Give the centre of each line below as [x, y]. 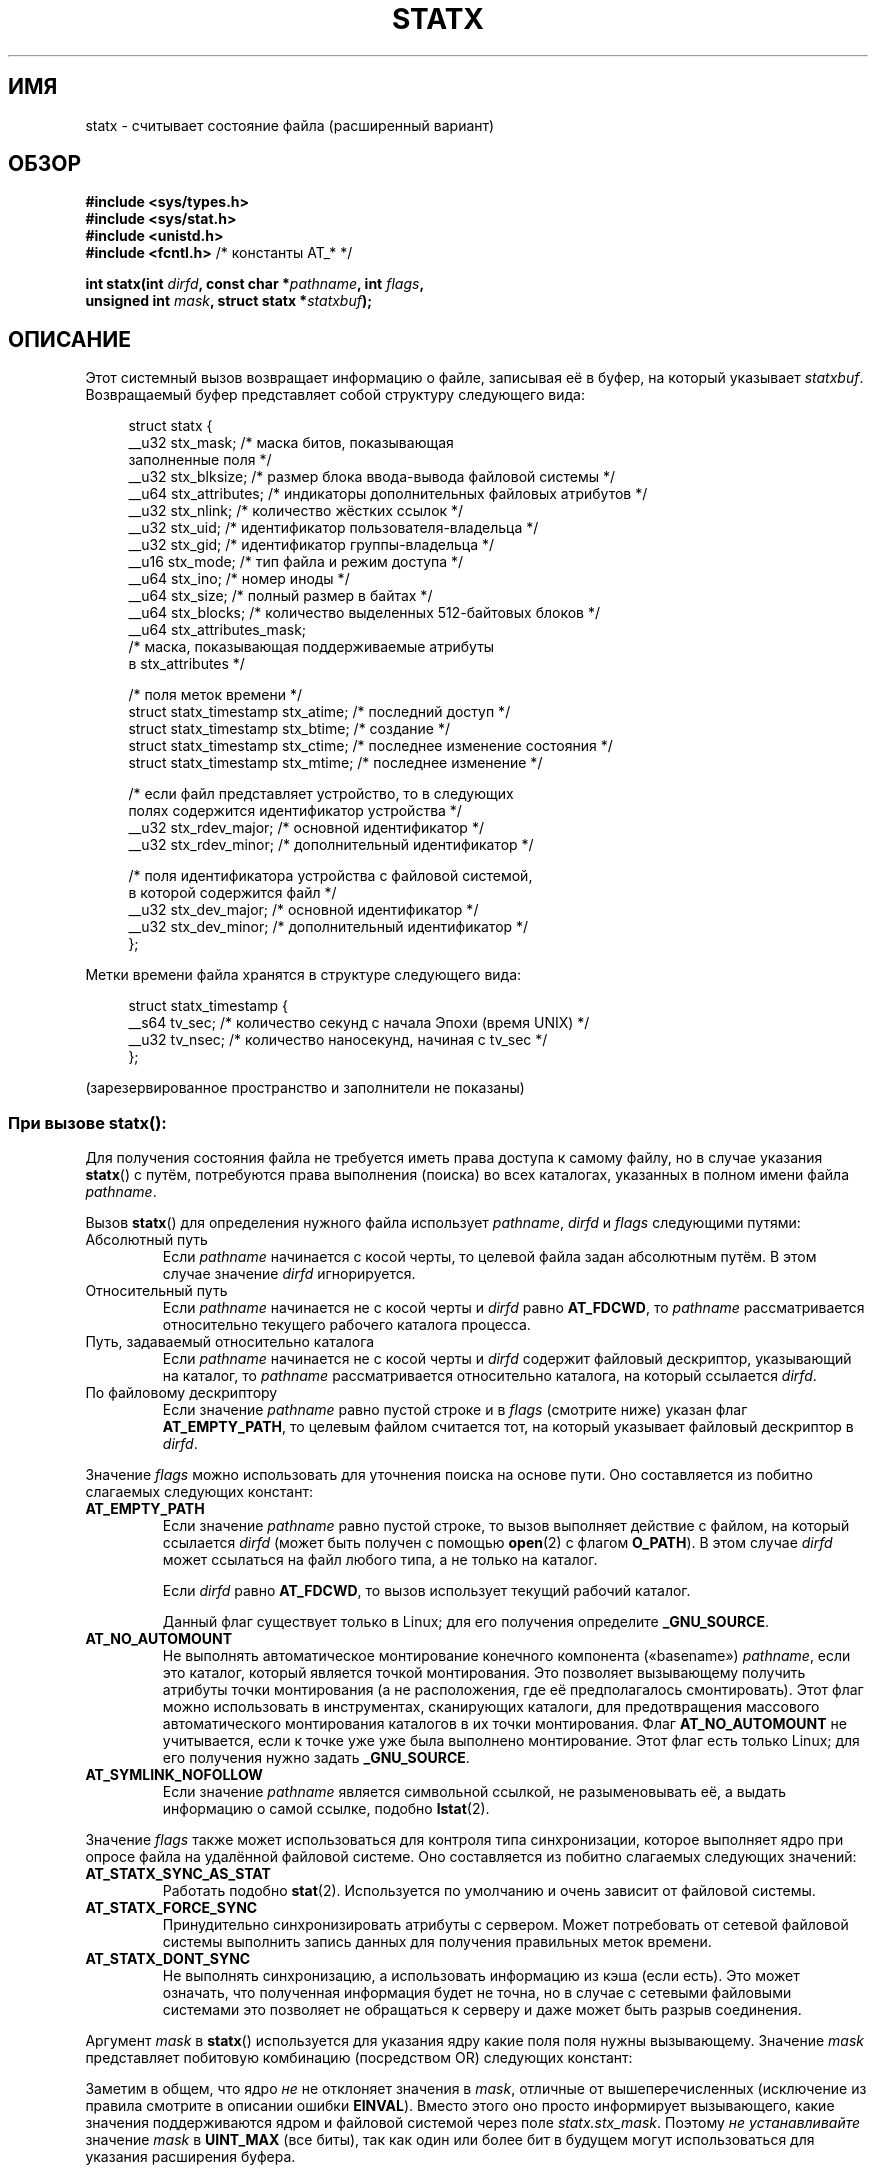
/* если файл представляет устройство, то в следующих [321, 794]
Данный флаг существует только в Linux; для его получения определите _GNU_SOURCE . [465, 1622]
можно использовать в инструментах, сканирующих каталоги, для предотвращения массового [491, 1707]
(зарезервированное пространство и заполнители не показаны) [305, 1088]
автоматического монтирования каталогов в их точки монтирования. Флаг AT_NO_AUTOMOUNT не [504, 1724]
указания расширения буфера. [190, 2157]
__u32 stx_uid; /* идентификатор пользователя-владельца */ [333, 528]
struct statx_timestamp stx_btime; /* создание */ [289, 729]
